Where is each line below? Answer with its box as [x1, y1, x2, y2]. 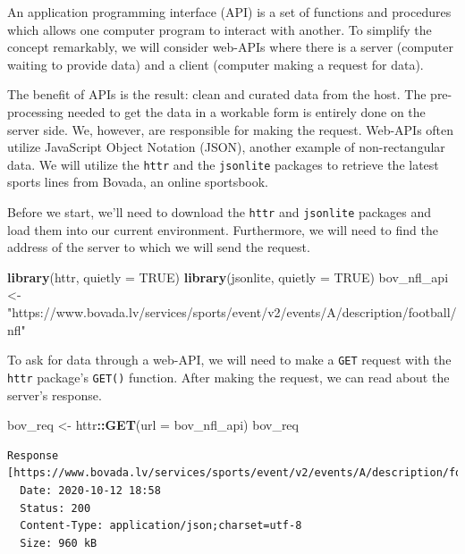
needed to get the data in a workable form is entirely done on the [67, 102, 426, 121]
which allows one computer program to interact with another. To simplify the [7, 20, 432, 38]
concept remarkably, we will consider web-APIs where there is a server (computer [7, 38, 453, 56]
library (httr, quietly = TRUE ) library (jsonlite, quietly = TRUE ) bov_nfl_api [7, 267, 449, 286]
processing [7, 102, 63, 121]
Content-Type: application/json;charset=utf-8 [20, 519, 302, 533]
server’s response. [7, 385, 102, 404]
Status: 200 [20, 501, 91, 515]
